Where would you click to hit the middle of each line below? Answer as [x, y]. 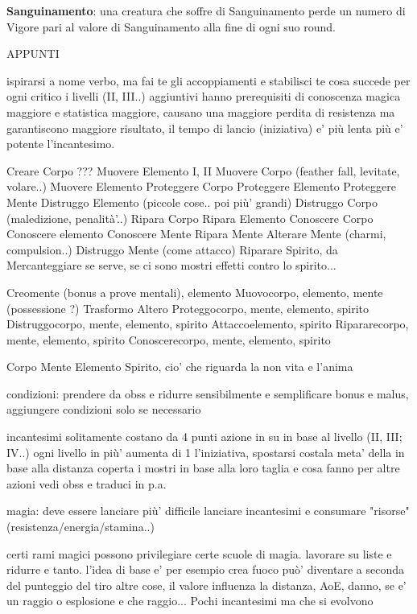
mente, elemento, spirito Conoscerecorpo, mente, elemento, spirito [169, 339]
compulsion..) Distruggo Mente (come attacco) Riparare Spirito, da [172, 249]
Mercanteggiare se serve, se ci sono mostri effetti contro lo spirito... [171, 265]
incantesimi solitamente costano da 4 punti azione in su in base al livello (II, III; [204, 437]
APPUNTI [33, 54]
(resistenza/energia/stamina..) [81, 527]
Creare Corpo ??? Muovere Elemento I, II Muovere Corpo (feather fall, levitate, [203, 170]
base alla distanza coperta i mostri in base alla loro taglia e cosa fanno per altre [203, 468]
